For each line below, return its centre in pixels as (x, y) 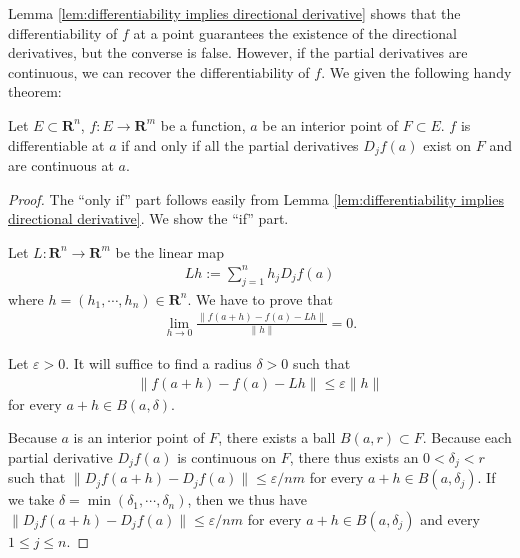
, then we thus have (247, 499)
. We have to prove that (260, 298)
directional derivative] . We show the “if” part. (148, 218)
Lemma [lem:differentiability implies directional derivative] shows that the (234, 13)
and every (450, 518)
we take (31, 499)
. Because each (467, 437)
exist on (447, 144)
